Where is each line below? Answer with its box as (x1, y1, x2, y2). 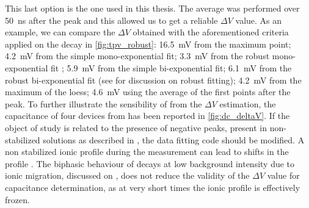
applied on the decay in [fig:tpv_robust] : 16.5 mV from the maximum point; (5, 37, 291, 50)
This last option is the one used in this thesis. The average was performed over (5, 2, 300, 14)
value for (267, 169, 300, 182)
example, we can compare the (5, 26, 115, 38)
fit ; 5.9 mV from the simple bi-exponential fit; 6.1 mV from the (51, 61, 292, 74)
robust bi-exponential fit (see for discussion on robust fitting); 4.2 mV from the (5, 73, 302, 86)
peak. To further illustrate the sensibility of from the (5, 97, 202, 110)
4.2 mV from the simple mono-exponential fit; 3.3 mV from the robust (5, 49, 270, 62)
